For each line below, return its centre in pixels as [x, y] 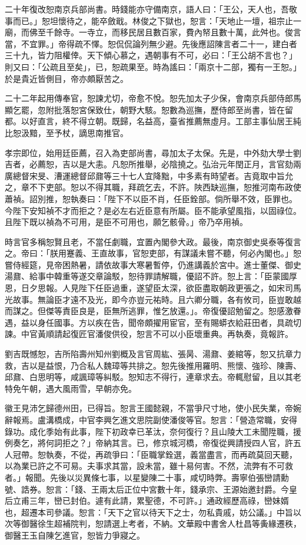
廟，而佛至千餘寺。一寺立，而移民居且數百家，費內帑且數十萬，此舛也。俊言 [153, 32]
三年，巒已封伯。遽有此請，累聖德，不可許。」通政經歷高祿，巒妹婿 [159, 501]
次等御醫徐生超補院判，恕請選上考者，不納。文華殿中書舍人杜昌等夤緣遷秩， [153, 523]
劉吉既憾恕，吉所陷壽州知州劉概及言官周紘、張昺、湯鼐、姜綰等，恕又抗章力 [153, 354]
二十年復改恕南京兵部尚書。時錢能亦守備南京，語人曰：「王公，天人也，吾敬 [151, 9]
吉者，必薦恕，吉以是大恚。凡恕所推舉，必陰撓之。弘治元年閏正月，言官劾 [149, 164]
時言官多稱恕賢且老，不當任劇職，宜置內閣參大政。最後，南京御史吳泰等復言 [153, 241]
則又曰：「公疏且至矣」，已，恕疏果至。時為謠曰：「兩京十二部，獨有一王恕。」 [153, 66]
